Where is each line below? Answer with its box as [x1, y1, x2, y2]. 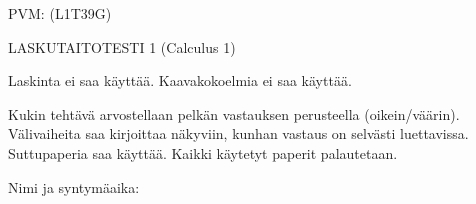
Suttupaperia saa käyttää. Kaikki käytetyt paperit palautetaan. [8, 142, 398, 163]
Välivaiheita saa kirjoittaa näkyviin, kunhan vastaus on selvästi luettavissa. [8, 123, 469, 144]
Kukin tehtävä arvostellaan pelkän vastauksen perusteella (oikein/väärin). [8, 103, 460, 124]
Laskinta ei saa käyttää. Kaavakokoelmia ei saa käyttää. [8, 70, 352, 91]
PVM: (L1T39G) [8, 3, 112, 23]
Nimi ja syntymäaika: [8, 176, 140, 197]
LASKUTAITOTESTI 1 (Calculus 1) [8, 36, 236, 57]
